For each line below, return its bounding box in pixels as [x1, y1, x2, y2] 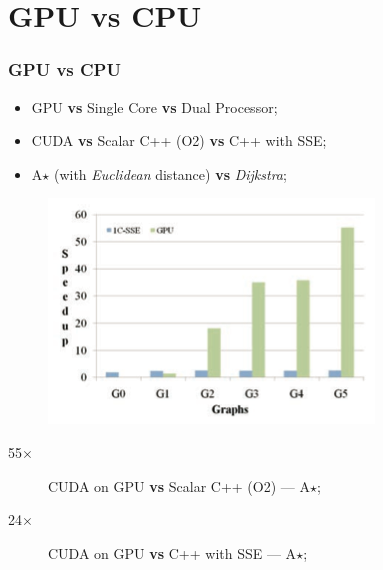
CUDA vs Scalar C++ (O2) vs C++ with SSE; [31, 130, 327, 151]
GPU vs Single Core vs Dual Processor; [31, 96, 278, 117]
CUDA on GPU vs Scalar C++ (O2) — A [48, 475, 310, 496]
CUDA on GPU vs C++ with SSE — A [48, 542, 297, 563]
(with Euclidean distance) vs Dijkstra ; [53, 163, 287, 184]
